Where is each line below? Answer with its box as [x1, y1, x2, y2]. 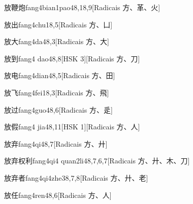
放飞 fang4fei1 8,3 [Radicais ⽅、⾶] [4, 87, 109, 97]
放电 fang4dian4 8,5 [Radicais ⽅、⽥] [4, 70, 115, 81]
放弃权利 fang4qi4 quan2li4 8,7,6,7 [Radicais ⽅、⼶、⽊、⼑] [4, 155, 190, 166]
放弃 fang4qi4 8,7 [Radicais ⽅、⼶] [4, 138, 108, 149]
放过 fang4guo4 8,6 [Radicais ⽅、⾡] [4, 104, 113, 115]
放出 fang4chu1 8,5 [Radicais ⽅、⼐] [4, 19, 113, 29]
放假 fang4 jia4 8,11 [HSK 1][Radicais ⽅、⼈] [4, 121, 140, 132]
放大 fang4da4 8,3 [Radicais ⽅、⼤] [4, 36, 109, 47]
